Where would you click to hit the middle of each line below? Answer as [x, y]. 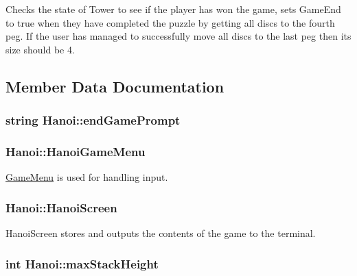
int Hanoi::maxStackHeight [82, 263]
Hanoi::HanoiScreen [61, 207]
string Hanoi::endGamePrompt [93, 120]
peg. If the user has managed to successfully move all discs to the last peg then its [178, 36]
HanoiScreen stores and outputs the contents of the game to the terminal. [161, 233]
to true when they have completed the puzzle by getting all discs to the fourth [170, 22]
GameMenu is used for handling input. [87, 177]
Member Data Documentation [115, 86]
